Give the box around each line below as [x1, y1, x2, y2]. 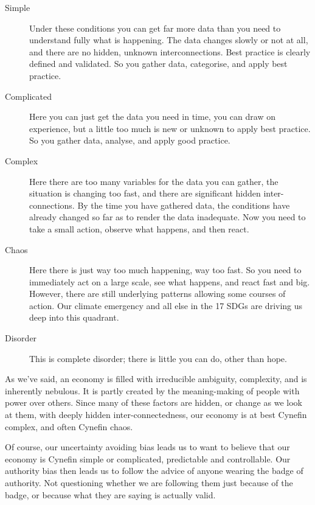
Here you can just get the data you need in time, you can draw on [29, 110, 275, 123]
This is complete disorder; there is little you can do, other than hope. [29, 352, 287, 364]
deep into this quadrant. [29, 311, 119, 324]
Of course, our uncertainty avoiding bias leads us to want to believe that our [5, 441, 290, 453]
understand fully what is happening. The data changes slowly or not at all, [29, 33, 308, 46]
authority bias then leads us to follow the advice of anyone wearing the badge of [5, 464, 303, 477]
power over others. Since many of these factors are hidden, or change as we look [5, 396, 302, 409]
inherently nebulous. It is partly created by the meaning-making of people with [5, 384, 300, 397]
